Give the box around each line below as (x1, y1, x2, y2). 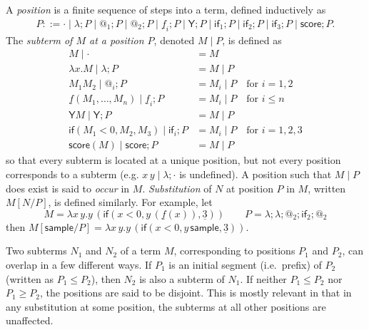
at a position (89, 32, 144, 47)
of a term (120, 243, 161, 258)
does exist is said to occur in (6, 180, 130, 195)
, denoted (153, 32, 195, 47)
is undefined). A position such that (179, 167, 332, 182)
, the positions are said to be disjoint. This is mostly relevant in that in (40, 285, 352, 300)
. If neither (240, 271, 287, 286)
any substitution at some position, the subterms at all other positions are (6, 299, 326, 314)
